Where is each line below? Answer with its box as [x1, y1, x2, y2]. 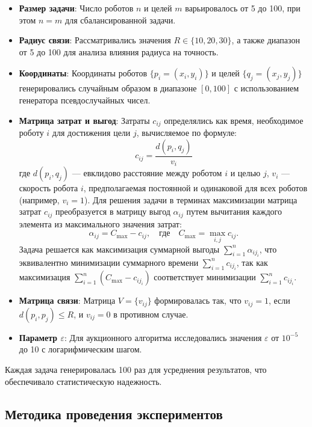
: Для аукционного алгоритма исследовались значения [64, 331, 262, 343]
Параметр [19, 331, 58, 343]
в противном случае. [113, 307, 189, 320]
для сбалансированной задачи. [65, 13, 176, 26]
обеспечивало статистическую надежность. [5, 375, 162, 387]
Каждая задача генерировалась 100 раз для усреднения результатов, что [5, 363, 267, 375]
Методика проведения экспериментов [5, 404, 223, 423]
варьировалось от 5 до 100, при [185, 2, 301, 14]
